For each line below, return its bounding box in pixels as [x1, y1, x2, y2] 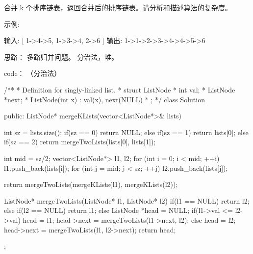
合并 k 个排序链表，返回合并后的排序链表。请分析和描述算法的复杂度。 [4, 2, 232, 12]
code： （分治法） [4, 68, 61, 78]
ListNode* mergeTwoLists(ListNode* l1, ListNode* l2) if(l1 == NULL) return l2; [4, 195, 250, 206]
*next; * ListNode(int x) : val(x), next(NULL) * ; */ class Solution [4, 94, 205, 104]
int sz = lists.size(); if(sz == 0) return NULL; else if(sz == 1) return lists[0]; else [4, 127, 249, 137]
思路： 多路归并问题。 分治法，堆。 [4, 51, 119, 62]
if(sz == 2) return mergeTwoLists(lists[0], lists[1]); [4, 137, 156, 147]
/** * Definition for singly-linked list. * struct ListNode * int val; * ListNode [4, 84, 235, 94]
